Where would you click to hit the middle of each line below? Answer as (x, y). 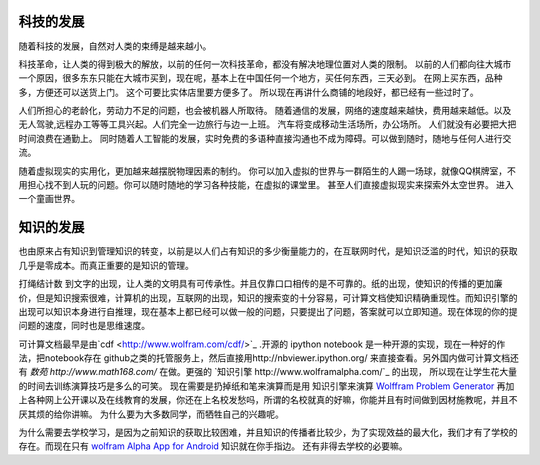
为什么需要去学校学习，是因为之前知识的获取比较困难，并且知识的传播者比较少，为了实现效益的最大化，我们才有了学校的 (268, 432)
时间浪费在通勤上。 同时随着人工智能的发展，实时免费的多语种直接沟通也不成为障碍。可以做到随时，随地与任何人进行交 (265, 138)
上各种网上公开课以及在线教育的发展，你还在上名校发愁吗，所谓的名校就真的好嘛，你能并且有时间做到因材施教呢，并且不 (268, 400)
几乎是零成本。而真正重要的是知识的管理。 (106, 265)
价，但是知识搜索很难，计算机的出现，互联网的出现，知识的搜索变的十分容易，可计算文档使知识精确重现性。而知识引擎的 (268, 297)
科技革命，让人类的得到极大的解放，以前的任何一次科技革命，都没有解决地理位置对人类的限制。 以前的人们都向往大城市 (265, 64)
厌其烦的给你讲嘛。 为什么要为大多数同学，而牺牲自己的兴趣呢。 (151, 414)
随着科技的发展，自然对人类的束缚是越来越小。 (115, 46)
